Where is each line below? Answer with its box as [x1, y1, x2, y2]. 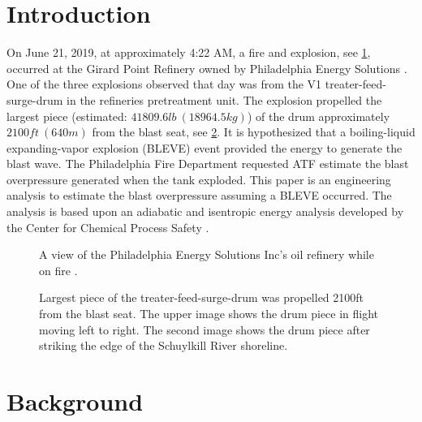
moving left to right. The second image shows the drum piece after [39, 321, 370, 338]
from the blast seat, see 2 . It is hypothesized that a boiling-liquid [92, 123, 416, 140]
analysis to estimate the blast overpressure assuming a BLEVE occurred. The [6, 187, 392, 204]
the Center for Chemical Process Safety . [6, 218, 209, 235]
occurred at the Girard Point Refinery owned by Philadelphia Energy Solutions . [6, 59, 407, 76]
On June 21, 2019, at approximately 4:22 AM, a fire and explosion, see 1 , [6, 44, 371, 61]
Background [6, 385, 144, 417]
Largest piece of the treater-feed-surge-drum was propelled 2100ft [39, 289, 364, 306]
